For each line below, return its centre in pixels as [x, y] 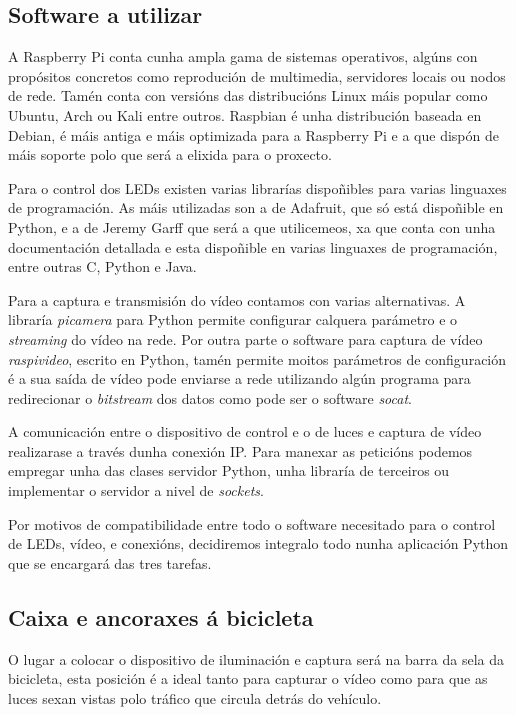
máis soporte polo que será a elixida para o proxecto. [170, 154]
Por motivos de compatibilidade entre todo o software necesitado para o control [252, 523]
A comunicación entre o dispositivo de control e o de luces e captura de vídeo [245, 431]
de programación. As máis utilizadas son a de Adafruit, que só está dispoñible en [256, 207]
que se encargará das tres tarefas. [110, 562]
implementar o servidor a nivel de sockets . [136, 490]
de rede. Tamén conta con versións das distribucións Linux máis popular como [248, 95]
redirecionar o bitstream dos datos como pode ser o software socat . [210, 397]
